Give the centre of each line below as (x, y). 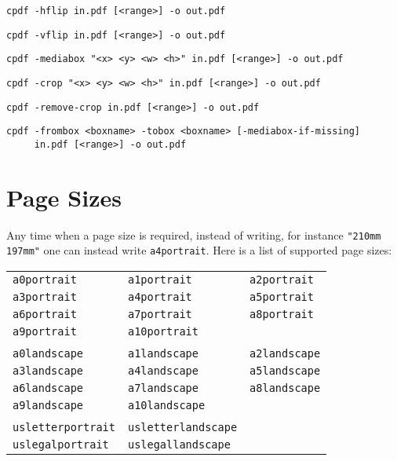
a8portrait (282, 315)
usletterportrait (64, 428)
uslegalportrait (61, 445)
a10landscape (166, 406)
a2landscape (285, 354)
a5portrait (282, 297)
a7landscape (163, 388)
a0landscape (48, 354)
